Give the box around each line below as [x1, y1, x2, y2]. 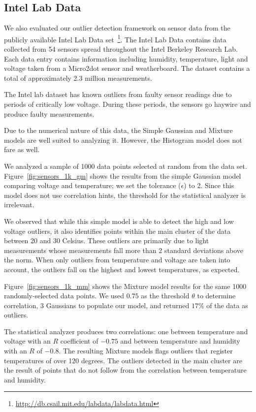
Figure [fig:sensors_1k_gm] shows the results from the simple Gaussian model [4, 170, 241, 181]
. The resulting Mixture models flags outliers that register [59, 346, 233, 356]
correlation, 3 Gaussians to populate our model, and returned [4, 300, 190, 310]
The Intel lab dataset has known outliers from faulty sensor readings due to [4, 89, 232, 99]
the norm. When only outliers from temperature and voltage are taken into [4, 254, 230, 265]
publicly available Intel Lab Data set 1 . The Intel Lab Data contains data [4, 32, 226, 44]
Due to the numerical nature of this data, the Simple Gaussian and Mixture [4, 125, 233, 135]
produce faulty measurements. [4, 108, 95, 119]
